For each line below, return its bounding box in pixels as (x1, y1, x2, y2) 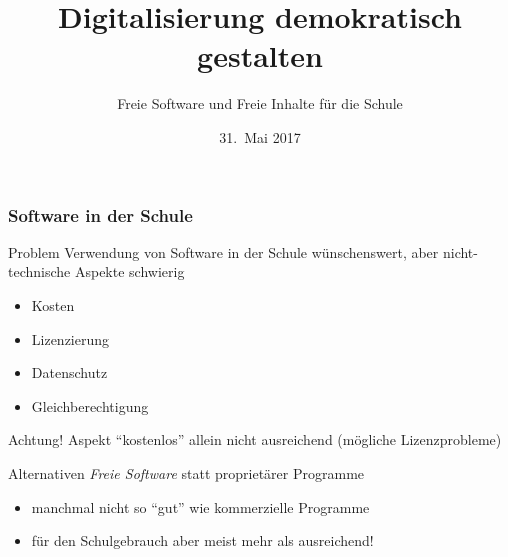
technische (8, 261, 71, 282)
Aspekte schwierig (74, 261, 185, 282)
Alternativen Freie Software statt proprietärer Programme (8, 462, 365, 483)
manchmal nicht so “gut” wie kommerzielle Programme (31, 496, 370, 517)
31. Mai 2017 (219, 126, 301, 147)
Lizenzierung (31, 328, 110, 349)
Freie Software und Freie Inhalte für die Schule (117, 93, 403, 114)
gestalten (197, 35, 323, 76)
